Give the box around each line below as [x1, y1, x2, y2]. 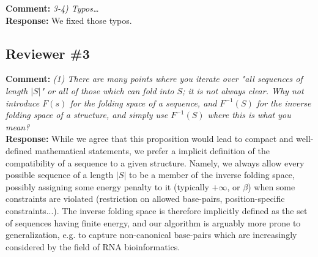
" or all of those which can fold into [40, 84, 174, 97]
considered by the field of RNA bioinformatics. [6, 240, 180, 253]
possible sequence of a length [6, 168, 114, 181]
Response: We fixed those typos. [6, 13, 132, 26]
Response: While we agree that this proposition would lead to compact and [6, 132, 294, 145]
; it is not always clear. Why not [182, 84, 304, 97]
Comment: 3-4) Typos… [6, 2, 99, 14]
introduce [6, 96, 40, 109]
